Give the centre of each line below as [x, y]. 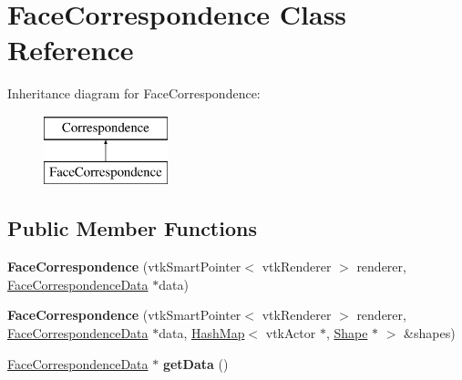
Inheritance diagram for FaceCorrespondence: [134, 93]
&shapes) [430, 333]
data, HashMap [202, 333]
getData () [195, 363]
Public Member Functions [132, 228]
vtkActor [291, 333]
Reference [71, 50]
